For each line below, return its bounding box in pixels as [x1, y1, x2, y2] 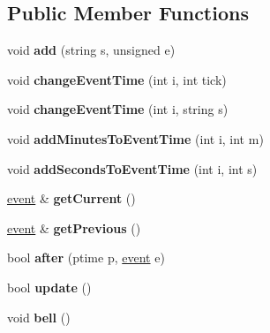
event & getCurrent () [7, 189, 136, 208]
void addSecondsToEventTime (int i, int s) [7, 159, 258, 178]
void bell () [7, 307, 71, 326]
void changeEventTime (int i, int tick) [7, 70, 227, 88]
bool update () [7, 277, 92, 296]
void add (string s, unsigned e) [7, 41, 176, 59]
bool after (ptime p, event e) [7, 248, 165, 267]
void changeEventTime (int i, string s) [7, 100, 229, 118]
